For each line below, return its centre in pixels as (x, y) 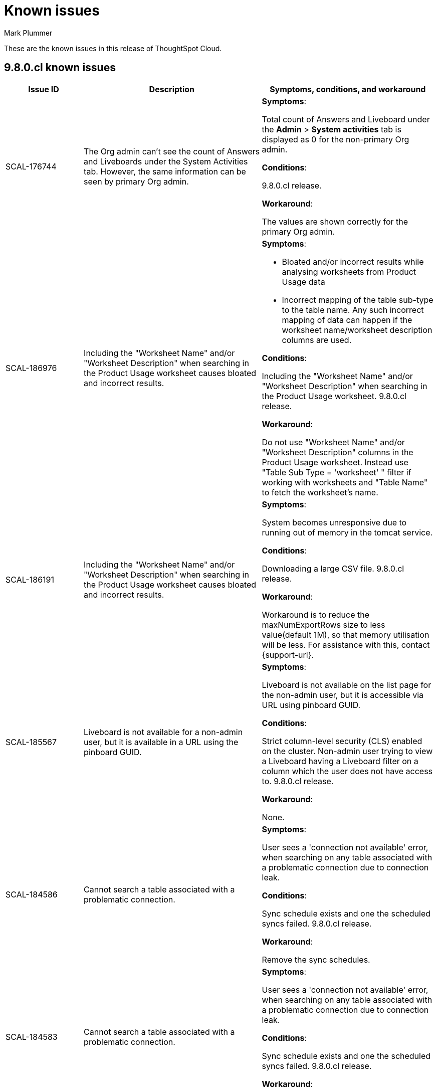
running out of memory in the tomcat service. (347, 532)
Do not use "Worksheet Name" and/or (333, 442)
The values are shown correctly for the (335, 221)
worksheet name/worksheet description (357, 330)
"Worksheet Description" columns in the (338, 452)
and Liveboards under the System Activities (166, 161)
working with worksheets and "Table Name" (345, 482)
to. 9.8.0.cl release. (298, 781)
